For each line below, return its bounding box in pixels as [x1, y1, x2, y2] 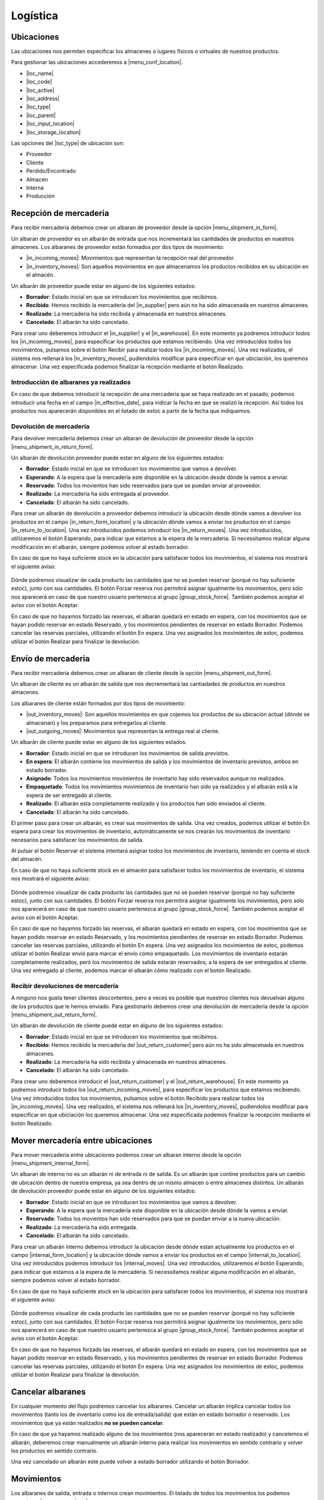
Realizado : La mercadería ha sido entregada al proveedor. [26, 490, 170, 497]
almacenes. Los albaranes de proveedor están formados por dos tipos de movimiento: [11, 244, 224, 250]
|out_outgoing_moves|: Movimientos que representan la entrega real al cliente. [26, 727, 220, 734]
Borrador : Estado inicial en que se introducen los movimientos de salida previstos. [26, 749, 230, 757]
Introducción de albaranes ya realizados [11, 378, 131, 386]
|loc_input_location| [26, 120, 75, 127]
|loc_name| [26, 70, 54, 77]
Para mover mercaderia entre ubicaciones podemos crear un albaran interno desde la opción [11, 1151, 242, 1158]
